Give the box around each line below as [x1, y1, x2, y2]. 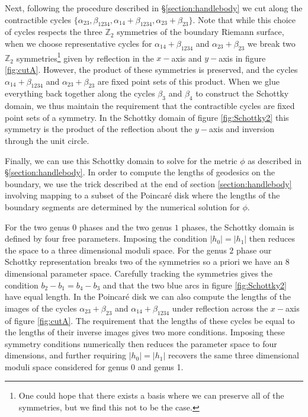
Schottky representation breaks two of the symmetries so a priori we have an [5, 255, 283, 268]
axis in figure [219, 52, 266, 64]
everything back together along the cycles [5, 87, 155, 100]
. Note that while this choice [192, 13, 296, 25]
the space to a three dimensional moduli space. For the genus [5, 243, 227, 256]
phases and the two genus [79, 220, 172, 233]
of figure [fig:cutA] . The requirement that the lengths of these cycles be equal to [5, 314, 295, 326]
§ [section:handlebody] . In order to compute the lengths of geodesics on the [5, 166, 275, 178]
